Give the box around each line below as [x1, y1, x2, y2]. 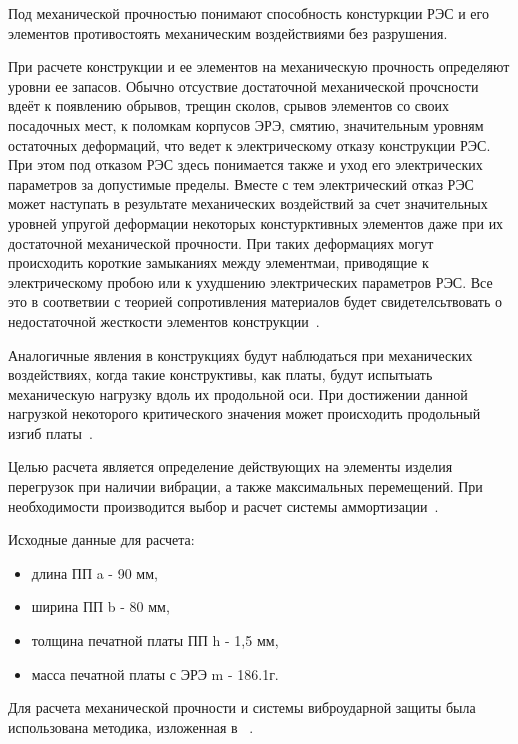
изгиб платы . [8, 422, 93, 443]
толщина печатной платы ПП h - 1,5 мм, [31, 630, 279, 651]
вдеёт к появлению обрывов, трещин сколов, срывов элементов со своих [8, 95, 450, 116]
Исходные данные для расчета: [8, 529, 195, 550]
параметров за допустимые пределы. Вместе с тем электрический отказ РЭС [8, 173, 474, 194]
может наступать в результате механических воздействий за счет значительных [8, 193, 488, 214]
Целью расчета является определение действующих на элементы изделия [8, 456, 453, 477]
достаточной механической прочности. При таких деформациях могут [8, 232, 434, 253]
